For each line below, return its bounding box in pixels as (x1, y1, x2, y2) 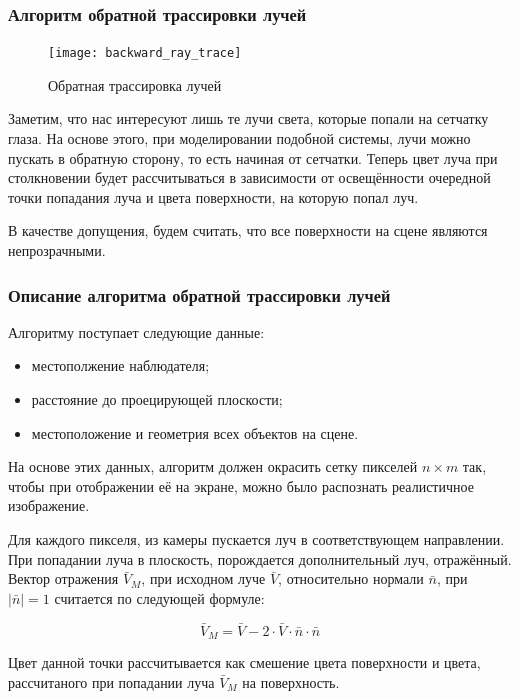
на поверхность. (242, 671, 340, 692)
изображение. (8, 495, 90, 516)
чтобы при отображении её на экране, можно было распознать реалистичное (8, 475, 474, 496)
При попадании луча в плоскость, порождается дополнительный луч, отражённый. (8, 548, 512, 569)
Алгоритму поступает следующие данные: (8, 321, 265, 342)
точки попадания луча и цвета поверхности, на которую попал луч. (8, 186, 419, 207)
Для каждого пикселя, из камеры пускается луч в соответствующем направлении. (8, 529, 505, 549)
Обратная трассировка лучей (48, 74, 222, 95)
